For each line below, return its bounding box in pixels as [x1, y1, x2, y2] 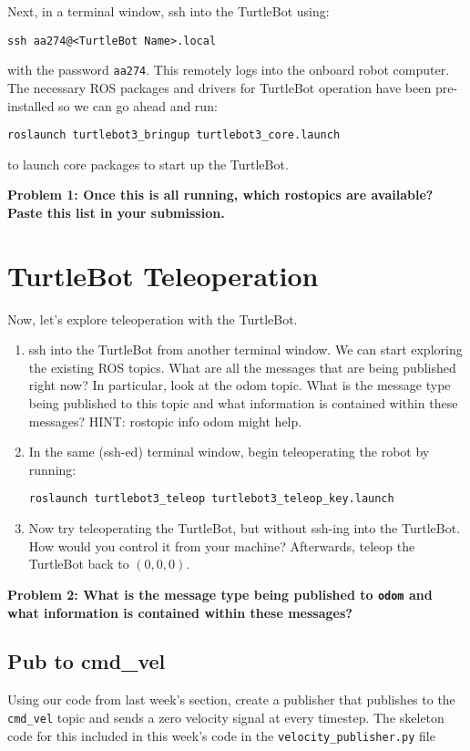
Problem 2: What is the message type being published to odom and [7, 584, 433, 603]
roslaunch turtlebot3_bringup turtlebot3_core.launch [7, 129, 341, 142]
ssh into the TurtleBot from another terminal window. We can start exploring [28, 340, 463, 359]
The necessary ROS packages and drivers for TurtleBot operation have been [7, 77, 432, 97]
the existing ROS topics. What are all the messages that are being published [28, 357, 456, 376]
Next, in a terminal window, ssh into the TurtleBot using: [7, 2, 330, 20]
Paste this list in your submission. [7, 202, 225, 221]
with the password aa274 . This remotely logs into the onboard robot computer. [7, 60, 450, 79]
